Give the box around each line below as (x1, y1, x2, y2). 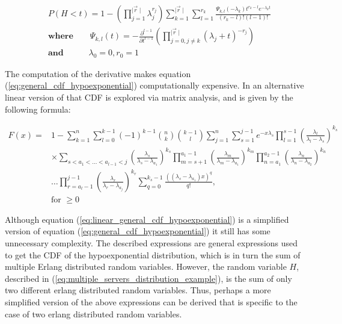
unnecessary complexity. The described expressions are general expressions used (5, 237, 298, 249)
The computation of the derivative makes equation (5, 67, 191, 79)
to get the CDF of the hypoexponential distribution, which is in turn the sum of (5, 248, 301, 261)
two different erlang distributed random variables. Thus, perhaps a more (5, 284, 271, 296)
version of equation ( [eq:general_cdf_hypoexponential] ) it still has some (5, 225, 270, 237)
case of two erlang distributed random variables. (5, 307, 182, 320)
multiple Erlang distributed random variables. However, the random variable (5, 260, 287, 273)
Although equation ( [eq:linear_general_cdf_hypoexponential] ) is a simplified (5, 213, 289, 225)
